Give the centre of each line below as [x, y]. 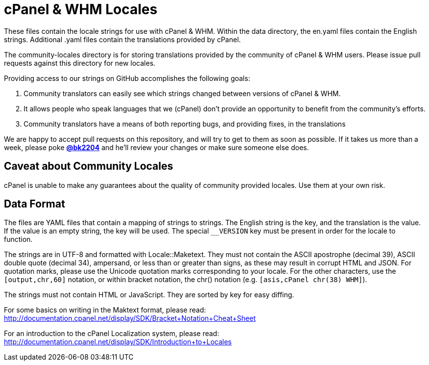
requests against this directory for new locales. [80, 63]
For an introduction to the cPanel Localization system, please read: [112, 334]
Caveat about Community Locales [89, 166]
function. [18, 239]
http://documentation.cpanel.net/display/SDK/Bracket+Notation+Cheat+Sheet [130, 318]
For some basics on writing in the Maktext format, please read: [105, 310]
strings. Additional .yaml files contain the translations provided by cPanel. [123, 39]
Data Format [35, 204]
